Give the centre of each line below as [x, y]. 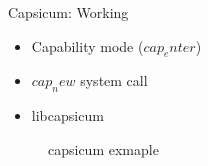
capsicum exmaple [103, 148]
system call [114, 80]
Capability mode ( [87, 45]
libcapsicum [67, 115]
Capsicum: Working [68, 12]
